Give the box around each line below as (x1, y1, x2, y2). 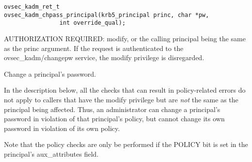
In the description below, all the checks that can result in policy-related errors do (4, 85, 246, 95)
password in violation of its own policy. (4, 123, 120, 133)
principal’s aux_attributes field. (4, 148, 99, 159)
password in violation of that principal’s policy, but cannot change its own (4, 113, 225, 124)
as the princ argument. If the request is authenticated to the (4, 43, 184, 53)
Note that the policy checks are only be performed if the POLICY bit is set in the (4, 139, 248, 149)
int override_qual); (59, 19, 126, 27)
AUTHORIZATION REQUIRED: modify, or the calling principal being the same (4, 33, 246, 43)
